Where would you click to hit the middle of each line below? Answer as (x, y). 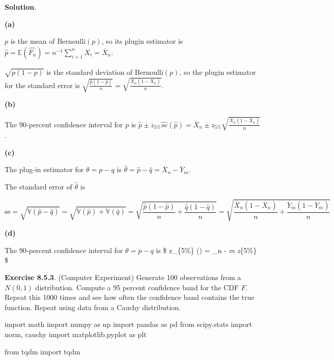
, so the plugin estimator (218, 72)
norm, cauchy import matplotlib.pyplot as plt (76, 334)
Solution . (21, 7)
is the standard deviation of (90, 72)
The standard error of (38, 187)
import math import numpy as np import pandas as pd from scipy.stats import (129, 324)
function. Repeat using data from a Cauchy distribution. (93, 307)
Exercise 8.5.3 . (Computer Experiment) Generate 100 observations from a (123, 277)
